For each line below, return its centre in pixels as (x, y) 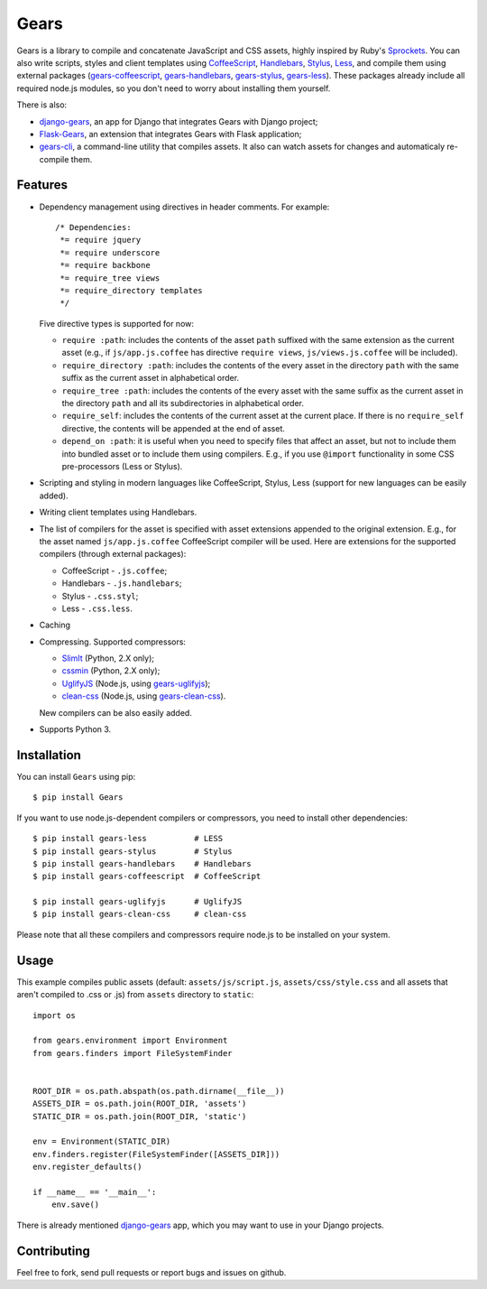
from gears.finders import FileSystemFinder (133, 1053)
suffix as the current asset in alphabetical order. (150, 378)
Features (42, 185)
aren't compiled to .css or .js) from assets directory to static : (135, 995)
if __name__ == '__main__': (95, 1192)
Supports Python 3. (75, 729)
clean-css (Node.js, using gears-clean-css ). (144, 696)
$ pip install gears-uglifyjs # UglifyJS (138, 902)
